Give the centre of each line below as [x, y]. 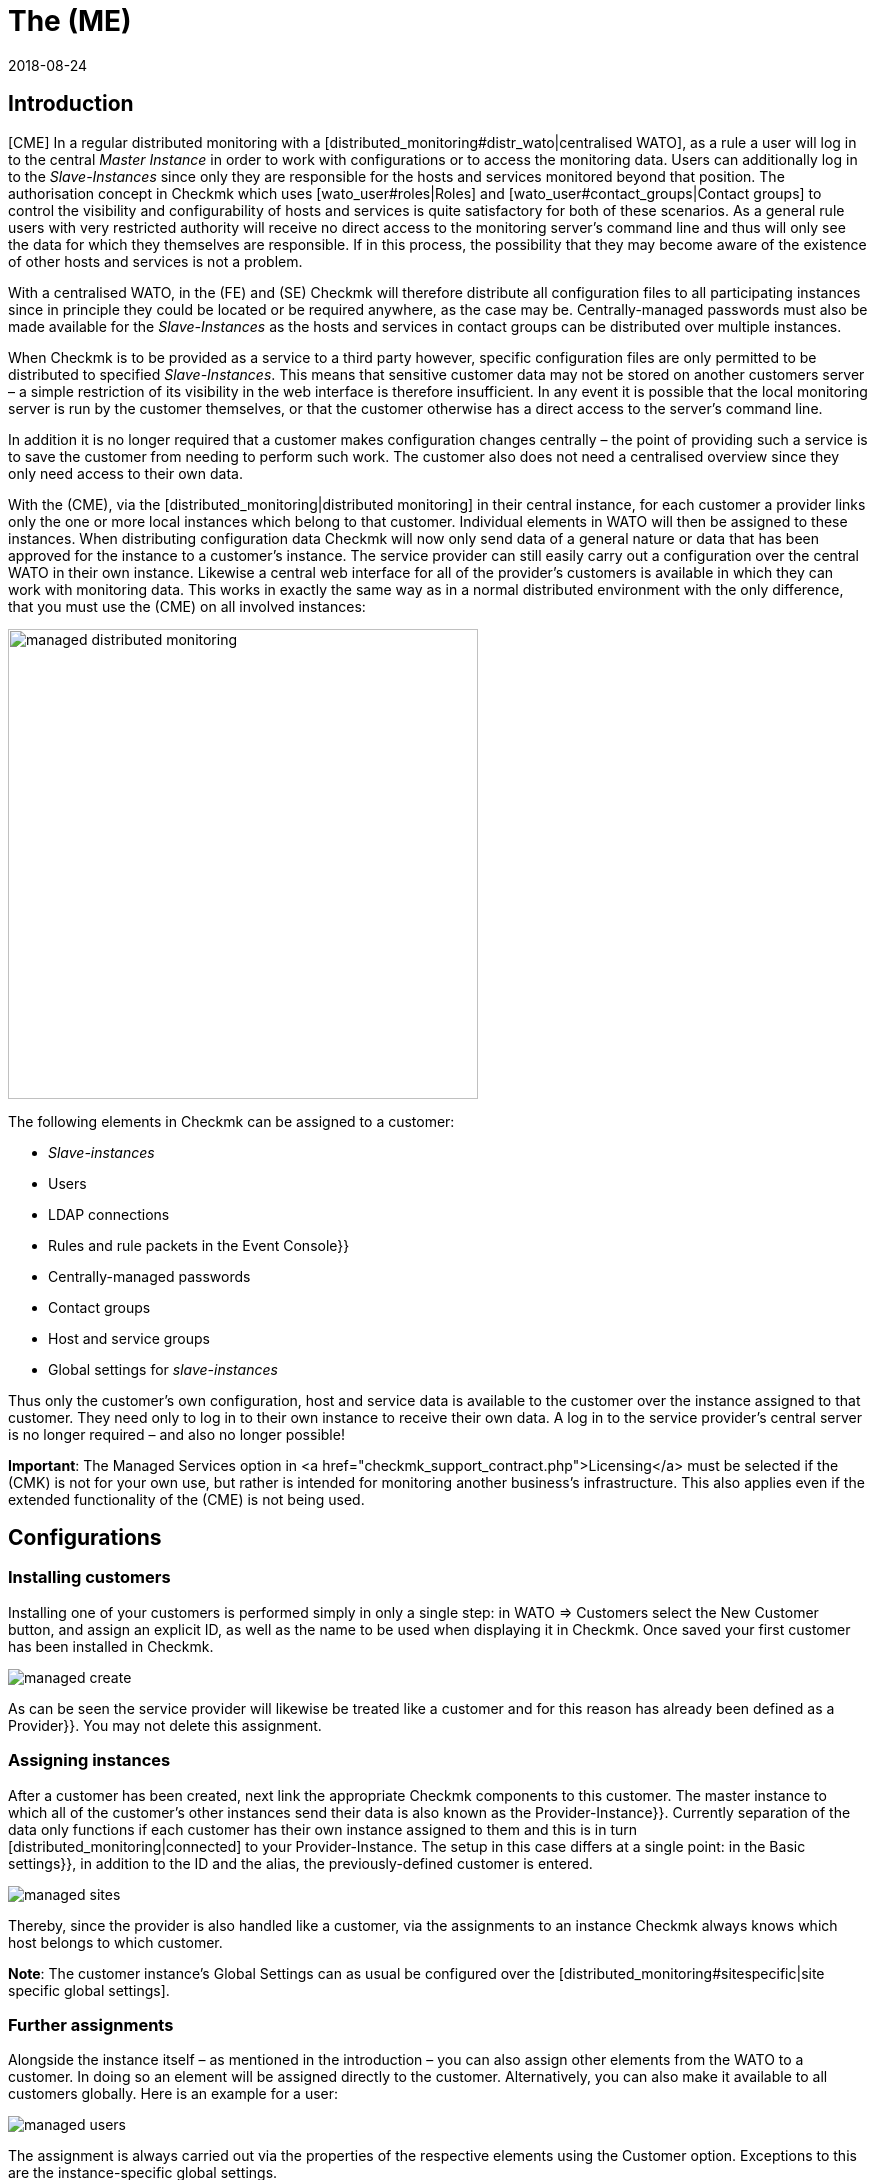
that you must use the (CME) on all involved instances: [187, 606]
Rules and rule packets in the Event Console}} [199, 1245]
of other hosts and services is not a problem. [155, 261]
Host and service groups [129, 1338]
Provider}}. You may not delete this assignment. [165, 1725]
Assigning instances [89, 1760]
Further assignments [91, 2024]
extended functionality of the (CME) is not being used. [186, 1499]
